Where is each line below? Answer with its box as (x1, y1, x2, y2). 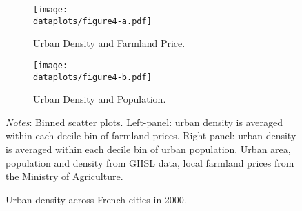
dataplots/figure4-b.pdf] (33, 72, 152, 82)
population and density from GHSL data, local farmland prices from (6, 155, 294, 170)
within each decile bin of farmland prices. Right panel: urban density (6, 128, 296, 143)
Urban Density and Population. (33, 92, 166, 106)
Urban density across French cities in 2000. (6, 192, 187, 206)
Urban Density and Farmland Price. (33, 36, 185, 50)
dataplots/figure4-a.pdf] (33, 16, 152, 26)
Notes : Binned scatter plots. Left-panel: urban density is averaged (6, 114, 283, 129)
